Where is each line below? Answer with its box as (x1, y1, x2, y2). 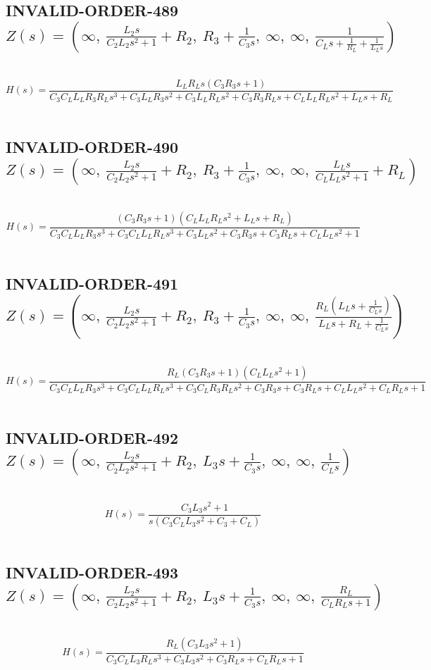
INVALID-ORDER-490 (6, 136, 179, 158)
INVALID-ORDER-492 (6, 427, 179, 449)
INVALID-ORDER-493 (6, 562, 179, 583)
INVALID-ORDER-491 (6, 273, 179, 294)
